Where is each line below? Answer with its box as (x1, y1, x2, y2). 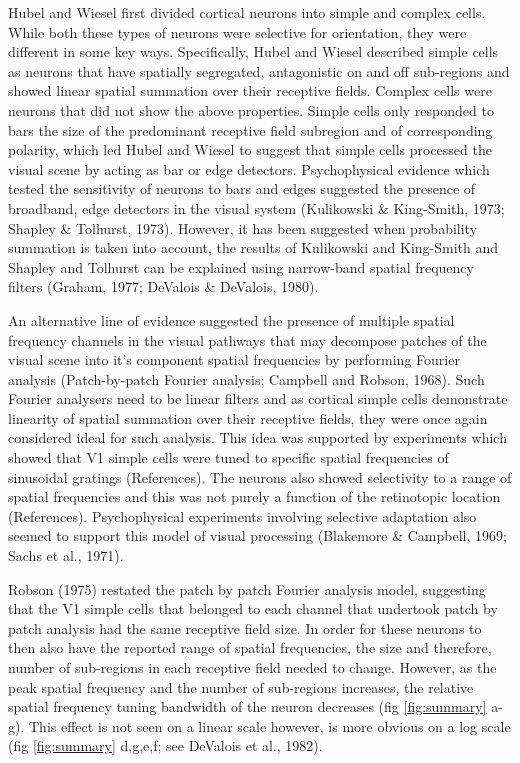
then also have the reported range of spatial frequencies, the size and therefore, (8, 637, 492, 658)
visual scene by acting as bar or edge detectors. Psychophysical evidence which (8, 158, 490, 179)
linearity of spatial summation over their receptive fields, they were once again (8, 407, 488, 428)
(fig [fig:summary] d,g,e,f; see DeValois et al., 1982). (8, 735, 323, 756)
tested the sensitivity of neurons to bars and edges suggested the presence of (8, 178, 476, 199)
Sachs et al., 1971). (8, 545, 124, 566)
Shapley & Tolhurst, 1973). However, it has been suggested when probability (8, 217, 478, 238)
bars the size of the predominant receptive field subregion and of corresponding (8, 119, 493, 140)
